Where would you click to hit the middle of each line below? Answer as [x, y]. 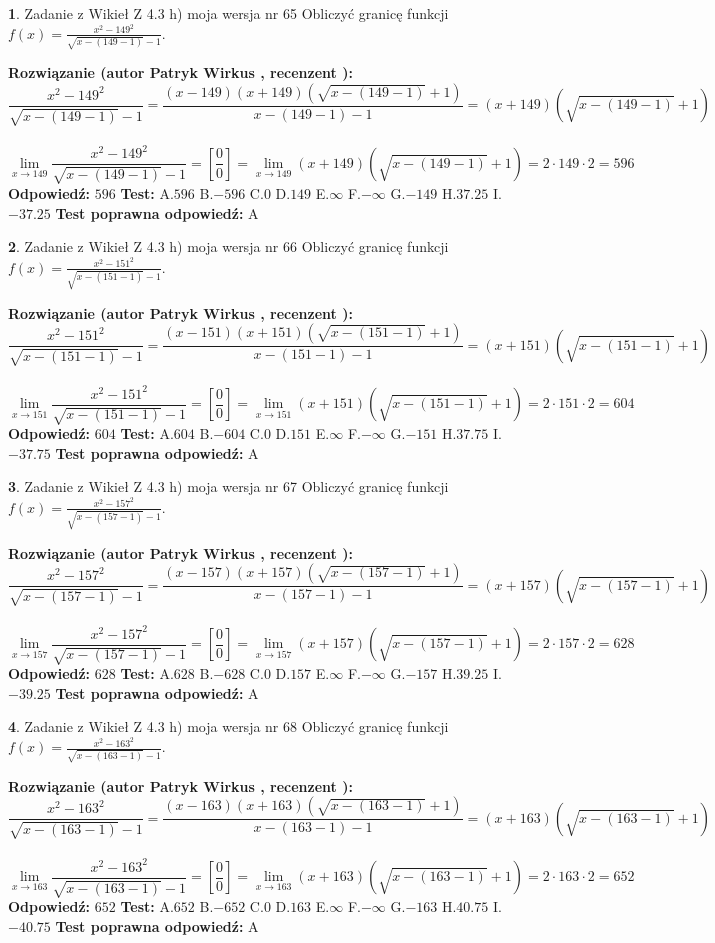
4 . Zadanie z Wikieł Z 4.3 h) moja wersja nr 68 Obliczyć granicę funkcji [228, 726]
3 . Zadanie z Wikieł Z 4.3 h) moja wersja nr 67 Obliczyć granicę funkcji [228, 486]
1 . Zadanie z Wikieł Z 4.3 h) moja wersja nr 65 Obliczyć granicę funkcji [228, 13]
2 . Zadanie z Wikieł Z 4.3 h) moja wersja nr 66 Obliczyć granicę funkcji [228, 246]
